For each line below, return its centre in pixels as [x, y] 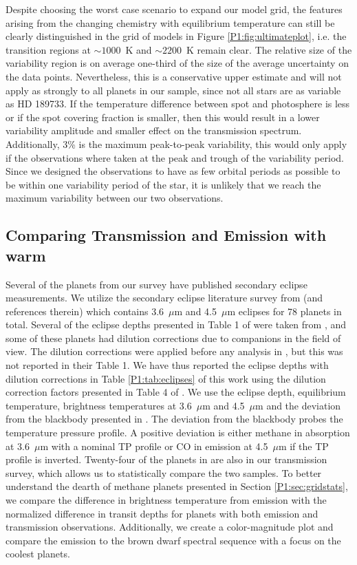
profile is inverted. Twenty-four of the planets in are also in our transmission [166, 459]
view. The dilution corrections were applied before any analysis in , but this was [174, 351]
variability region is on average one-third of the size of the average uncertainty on [177, 63]
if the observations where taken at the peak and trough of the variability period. [175, 157]
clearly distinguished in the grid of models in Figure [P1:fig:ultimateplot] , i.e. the [176, 36]
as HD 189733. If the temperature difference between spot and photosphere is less [178, 104]
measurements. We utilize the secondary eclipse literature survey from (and [164, 298]
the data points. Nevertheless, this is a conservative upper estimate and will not [174, 76]
